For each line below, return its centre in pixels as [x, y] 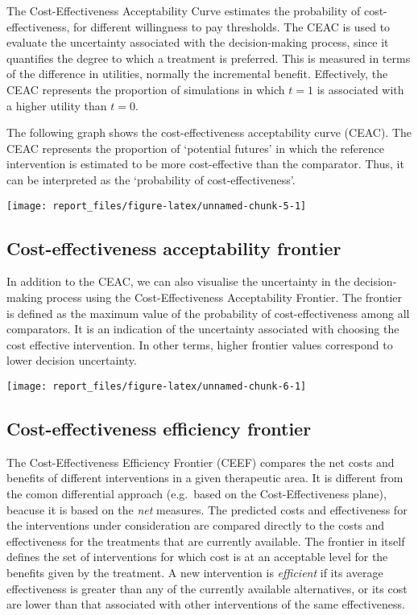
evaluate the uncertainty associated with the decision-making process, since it [198, 42]
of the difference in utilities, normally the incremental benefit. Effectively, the [197, 74]
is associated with [360, 89]
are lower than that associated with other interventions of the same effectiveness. [206, 604]
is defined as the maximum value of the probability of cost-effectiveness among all [208, 313]
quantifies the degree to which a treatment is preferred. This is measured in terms [209, 58]
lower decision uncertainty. [72, 360]
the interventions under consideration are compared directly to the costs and [196, 525]
